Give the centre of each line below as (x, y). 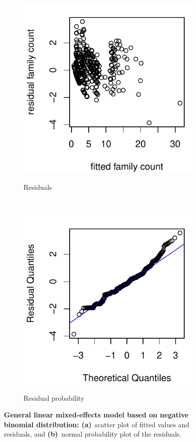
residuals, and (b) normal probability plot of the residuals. (93, 434)
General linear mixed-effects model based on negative (96, 414)
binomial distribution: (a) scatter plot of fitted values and (97, 424)
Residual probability (54, 398)
